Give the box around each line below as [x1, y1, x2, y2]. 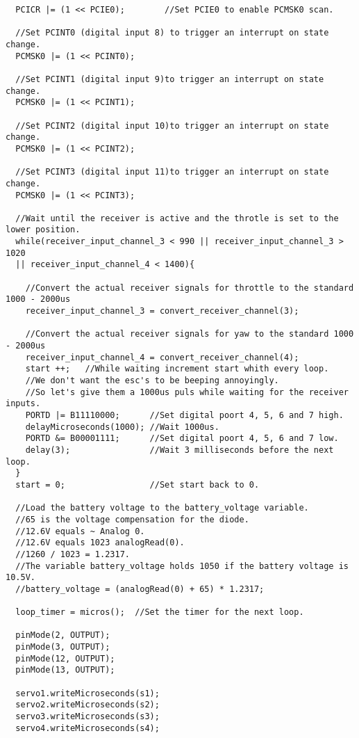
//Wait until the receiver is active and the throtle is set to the [15, 213, 339, 223]
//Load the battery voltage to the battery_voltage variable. [15, 503, 309, 513]
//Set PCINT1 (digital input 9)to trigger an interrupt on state [15, 74, 324, 84]
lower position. [6, 225, 81, 235]
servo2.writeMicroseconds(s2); [15, 700, 160, 710]
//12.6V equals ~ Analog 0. [15, 526, 145, 536]
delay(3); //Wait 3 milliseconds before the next [25, 444, 334, 455]
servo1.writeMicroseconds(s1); [15, 688, 160, 698]
